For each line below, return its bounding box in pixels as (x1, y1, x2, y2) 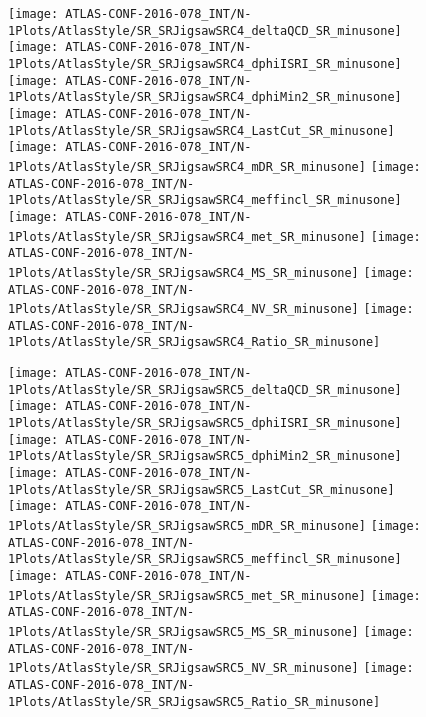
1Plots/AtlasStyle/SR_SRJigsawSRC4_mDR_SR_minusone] (8, 159, 366, 174)
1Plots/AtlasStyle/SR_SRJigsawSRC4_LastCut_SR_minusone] (8, 123, 395, 138)
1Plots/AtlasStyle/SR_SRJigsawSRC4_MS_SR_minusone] (8, 265, 359, 280)
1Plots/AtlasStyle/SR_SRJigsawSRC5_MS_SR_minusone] (8, 624, 359, 639)
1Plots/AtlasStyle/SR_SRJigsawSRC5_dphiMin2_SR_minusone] (8, 449, 402, 464)
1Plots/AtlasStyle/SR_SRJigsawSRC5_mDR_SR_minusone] (8, 519, 366, 534)
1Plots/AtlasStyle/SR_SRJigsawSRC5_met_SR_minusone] (8, 588, 366, 603)
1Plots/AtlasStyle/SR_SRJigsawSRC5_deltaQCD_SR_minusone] (8, 382, 402, 397)
